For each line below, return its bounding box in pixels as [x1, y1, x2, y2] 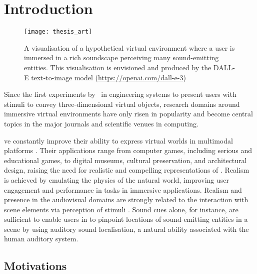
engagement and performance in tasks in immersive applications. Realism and [4, 184, 242, 195]
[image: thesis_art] [24, 28, 92, 36]
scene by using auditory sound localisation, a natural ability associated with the [4, 223, 249, 234]
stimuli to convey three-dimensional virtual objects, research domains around [4, 98, 240, 109]
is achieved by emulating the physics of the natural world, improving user [4, 174, 229, 185]
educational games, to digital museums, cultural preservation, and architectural [4, 155, 247, 165]
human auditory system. [4, 233, 78, 244]
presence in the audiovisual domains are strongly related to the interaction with [4, 194, 248, 205]
